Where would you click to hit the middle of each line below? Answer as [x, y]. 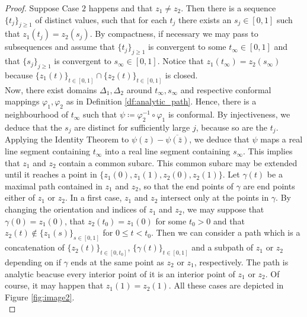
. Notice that [180, 61]
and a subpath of [223, 247]
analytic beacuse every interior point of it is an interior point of [120, 273]
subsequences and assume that [60, 47]
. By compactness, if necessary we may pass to [174, 34]
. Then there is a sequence [228, 8]
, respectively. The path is [241, 261]
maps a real [282, 139]
